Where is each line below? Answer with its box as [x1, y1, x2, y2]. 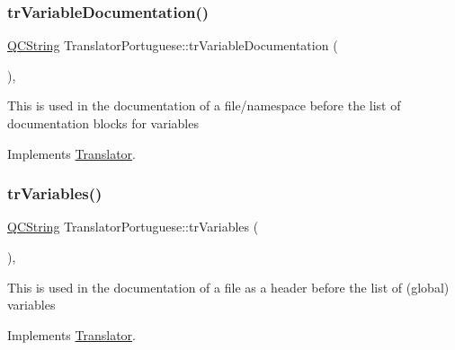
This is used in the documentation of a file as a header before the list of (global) [7, 277, 450, 296]
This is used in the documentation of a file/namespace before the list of [7, 96, 401, 115]
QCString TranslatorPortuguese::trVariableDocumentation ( [7, 36, 338, 55]
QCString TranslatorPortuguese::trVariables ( [7, 217, 259, 236]
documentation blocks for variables [7, 114, 199, 132]
